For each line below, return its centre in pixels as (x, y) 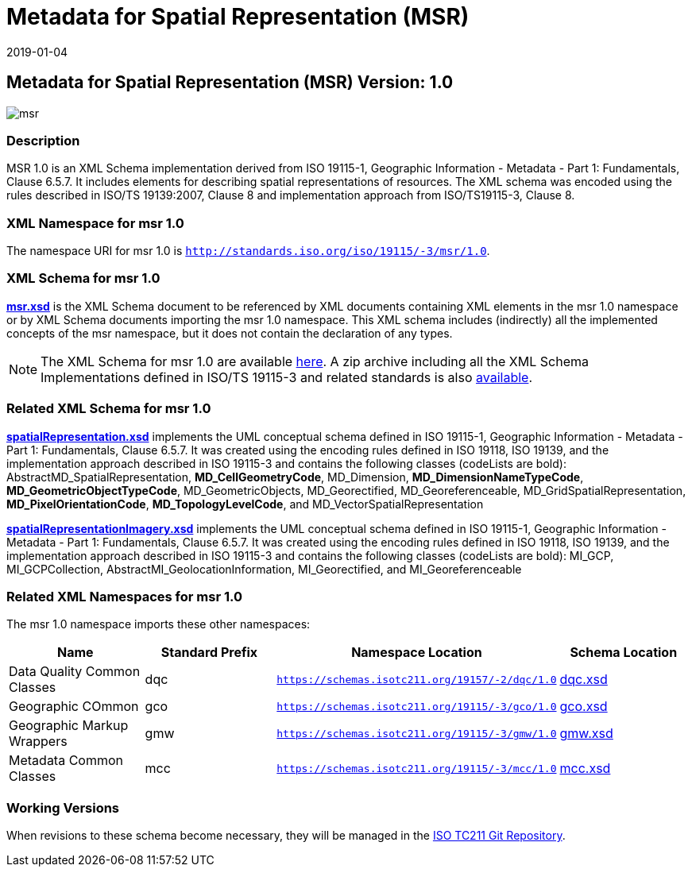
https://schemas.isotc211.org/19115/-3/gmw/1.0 (417, 733)
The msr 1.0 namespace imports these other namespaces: (159, 624)
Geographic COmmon (74, 707)
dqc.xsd (584, 680)
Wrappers (38, 742)
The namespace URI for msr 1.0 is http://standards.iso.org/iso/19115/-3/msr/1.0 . (248, 251)
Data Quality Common (75, 672)
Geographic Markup (69, 726)
